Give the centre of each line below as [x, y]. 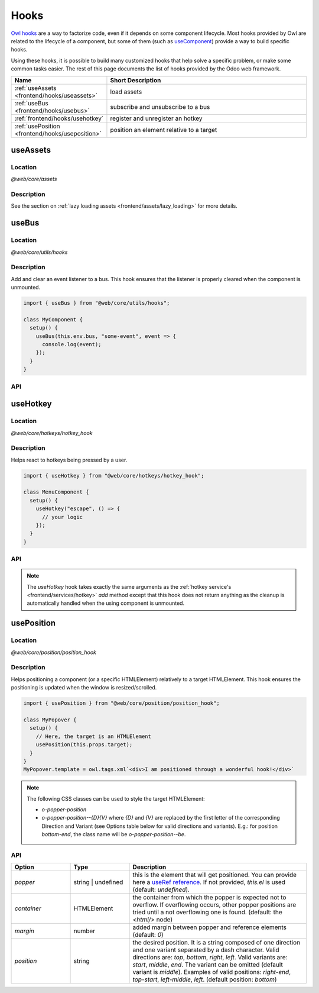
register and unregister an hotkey [157, 118]
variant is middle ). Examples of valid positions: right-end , [212, 972]
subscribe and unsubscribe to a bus [160, 107]
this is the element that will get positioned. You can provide [215, 875]
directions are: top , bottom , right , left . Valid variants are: [210, 957]
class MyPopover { [50, 720]
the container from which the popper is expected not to [209, 898]
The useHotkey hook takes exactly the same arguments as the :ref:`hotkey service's [129, 586]
